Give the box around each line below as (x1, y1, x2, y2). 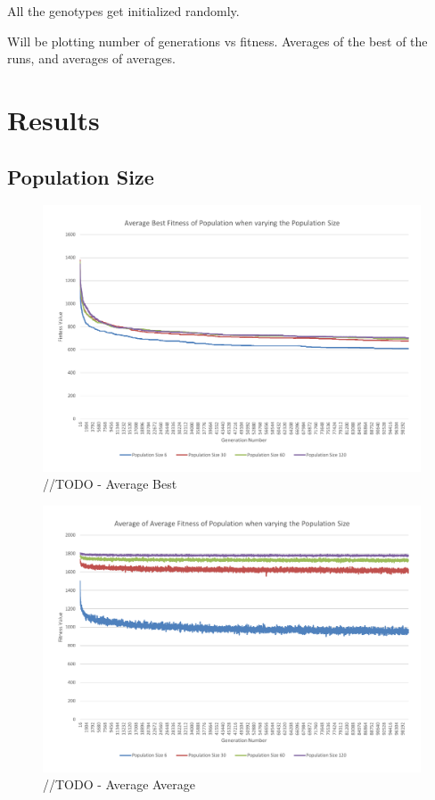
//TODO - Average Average (43, 775, 195, 794)
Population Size (7, 162, 154, 190)
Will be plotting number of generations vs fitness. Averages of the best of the (7, 31, 428, 50)
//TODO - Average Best (43, 474, 177, 493)
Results (7, 101, 100, 137)
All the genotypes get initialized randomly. (7, 2, 240, 20)
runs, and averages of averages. (7, 49, 176, 68)
